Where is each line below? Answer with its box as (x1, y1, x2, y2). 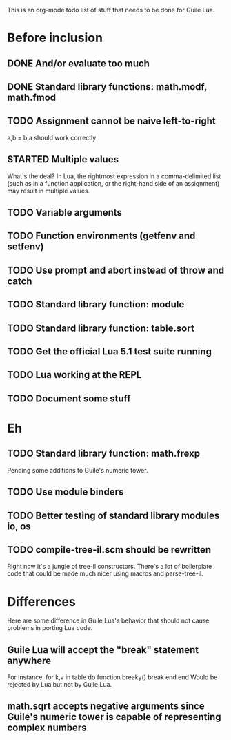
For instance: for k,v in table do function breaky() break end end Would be (7, 673, 218, 681)
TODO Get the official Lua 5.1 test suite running (7, 345, 212, 357)
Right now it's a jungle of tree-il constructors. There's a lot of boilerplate (7, 562, 212, 571)
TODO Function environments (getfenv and (7, 230, 196, 242)
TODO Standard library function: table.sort (7, 322, 194, 334)
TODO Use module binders (7, 486, 124, 498)
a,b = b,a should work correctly (7, 133, 97, 142)
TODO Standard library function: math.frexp (7, 448, 201, 459)
